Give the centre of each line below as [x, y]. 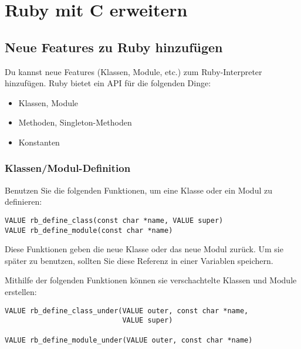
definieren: [23, 201]
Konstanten [39, 142]
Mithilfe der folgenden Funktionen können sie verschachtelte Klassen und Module [151, 280]
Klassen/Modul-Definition [68, 168]
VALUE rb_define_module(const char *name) [89, 230]
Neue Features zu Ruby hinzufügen [114, 47]
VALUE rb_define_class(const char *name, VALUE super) [114, 220]
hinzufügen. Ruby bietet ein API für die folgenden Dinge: [108, 83]
